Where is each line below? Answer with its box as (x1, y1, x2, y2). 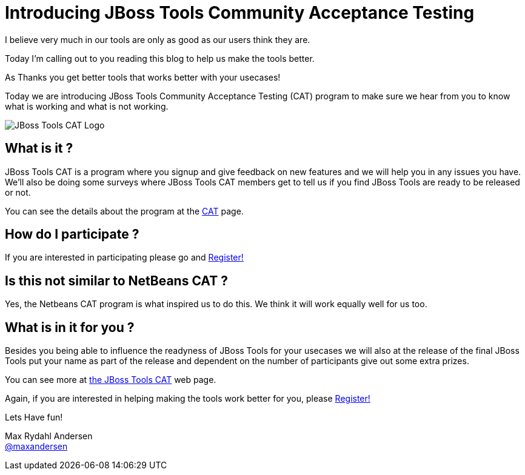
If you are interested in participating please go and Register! (5, 252, 244, 263)
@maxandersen (5, 441, 68, 452)
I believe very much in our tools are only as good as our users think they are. (5, 34, 310, 45)
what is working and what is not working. (5, 101, 169, 111)
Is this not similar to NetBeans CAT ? (5, 273, 228, 288)
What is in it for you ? (5, 319, 135, 335)
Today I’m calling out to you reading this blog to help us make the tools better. (5, 53, 315, 64)
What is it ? (5, 141, 73, 156)
